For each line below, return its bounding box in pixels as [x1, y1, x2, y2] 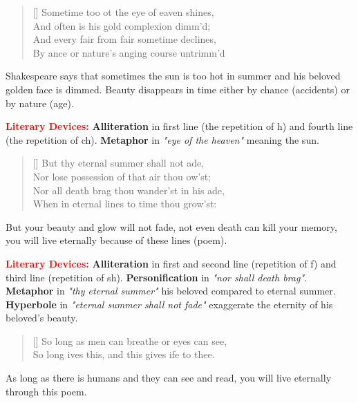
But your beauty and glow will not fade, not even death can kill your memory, [6, 219, 337, 234]
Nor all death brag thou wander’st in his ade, [32, 182, 225, 197]
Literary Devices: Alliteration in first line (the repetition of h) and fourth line [6, 119, 353, 133]
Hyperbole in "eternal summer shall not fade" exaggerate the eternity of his [6, 297, 333, 311]
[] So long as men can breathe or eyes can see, [32, 333, 227, 348]
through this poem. [6, 384, 87, 398]
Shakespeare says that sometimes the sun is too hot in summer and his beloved [6, 68, 341, 83]
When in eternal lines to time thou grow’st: [32, 196, 217, 211]
